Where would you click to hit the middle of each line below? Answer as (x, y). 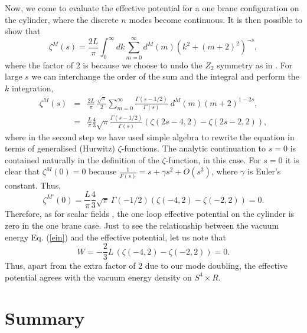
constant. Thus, (33, 185)
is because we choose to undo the (143, 65)
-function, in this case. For (213, 159)
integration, (32, 88)
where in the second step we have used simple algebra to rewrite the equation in (150, 136)
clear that (22, 171)
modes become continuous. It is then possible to (215, 19)
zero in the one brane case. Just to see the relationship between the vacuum (142, 225)
